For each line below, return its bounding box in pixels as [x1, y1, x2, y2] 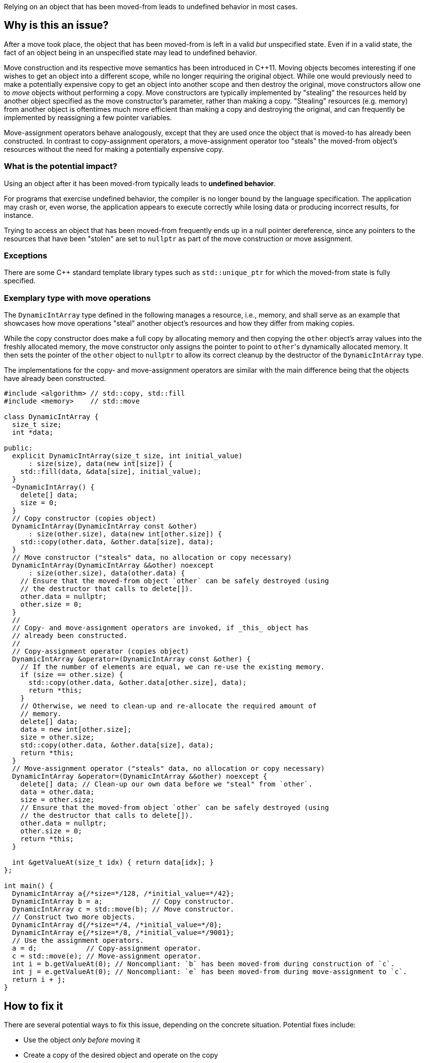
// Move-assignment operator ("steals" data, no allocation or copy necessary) [12, 765, 325, 773]
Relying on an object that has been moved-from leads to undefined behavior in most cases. [4, 2, 298, 11]
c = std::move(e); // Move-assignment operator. [12, 952, 202, 960]
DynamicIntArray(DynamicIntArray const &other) [12, 522, 198, 531]
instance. [4, 211, 34, 219]
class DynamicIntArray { [4, 413, 99, 421]
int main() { [4, 882, 54, 890]
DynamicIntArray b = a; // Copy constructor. [12, 897, 235, 906]
